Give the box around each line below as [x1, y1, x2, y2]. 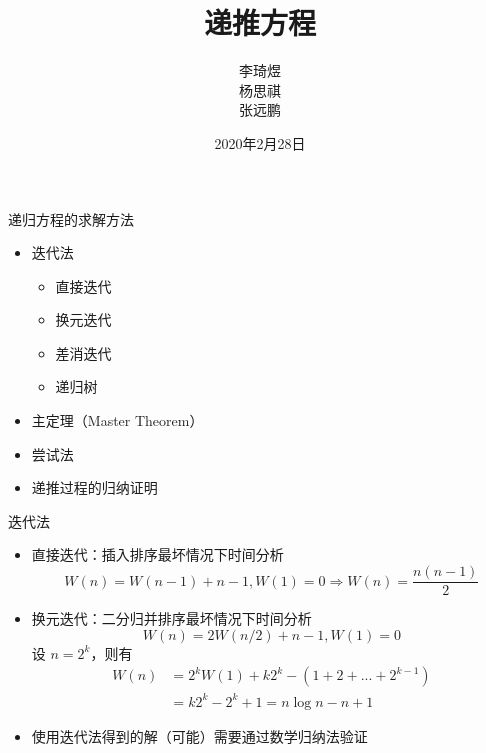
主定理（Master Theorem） [31, 410, 204, 431]
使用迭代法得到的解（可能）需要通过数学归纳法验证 [31, 725, 368, 746]
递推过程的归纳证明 [31, 477, 158, 498]
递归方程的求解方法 [8, 208, 134, 229]
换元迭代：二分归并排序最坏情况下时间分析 [31, 608, 312, 629]
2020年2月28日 [214, 132, 306, 153]
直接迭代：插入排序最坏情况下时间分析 [31, 544, 284, 565]
